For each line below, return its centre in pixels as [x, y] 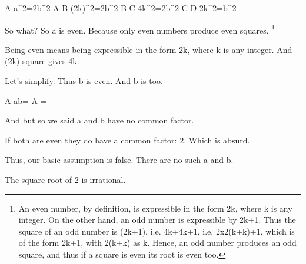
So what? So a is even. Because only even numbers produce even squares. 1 [140, 29]
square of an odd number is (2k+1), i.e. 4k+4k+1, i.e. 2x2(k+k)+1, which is [157, 231]
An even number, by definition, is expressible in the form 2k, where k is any [155, 208]
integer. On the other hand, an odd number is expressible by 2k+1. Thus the [157, 220]
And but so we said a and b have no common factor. [99, 120]
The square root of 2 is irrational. [65, 179]
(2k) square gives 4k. [42, 61]
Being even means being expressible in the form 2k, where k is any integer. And [149, 49]
